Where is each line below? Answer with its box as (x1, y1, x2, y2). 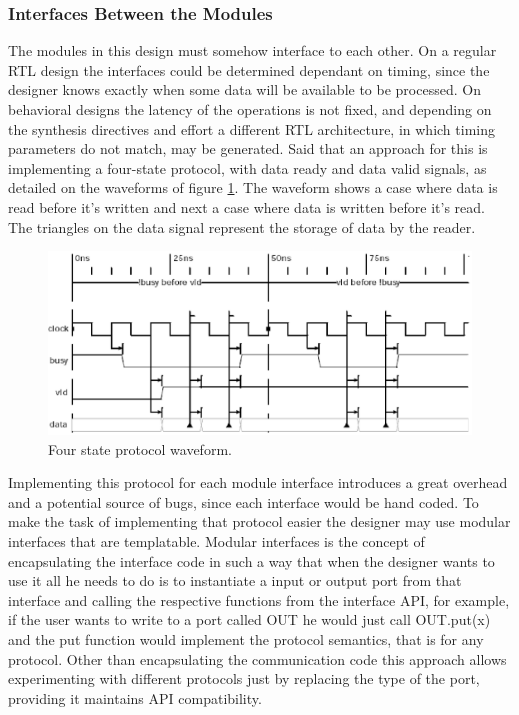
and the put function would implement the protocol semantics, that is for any (8, 628, 484, 649)
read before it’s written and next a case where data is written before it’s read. (8, 196, 485, 217)
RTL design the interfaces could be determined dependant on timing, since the (8, 59, 490, 80)
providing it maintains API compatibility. (8, 687, 262, 708)
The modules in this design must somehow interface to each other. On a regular (8, 40, 497, 61)
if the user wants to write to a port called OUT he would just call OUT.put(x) (8, 609, 491, 630)
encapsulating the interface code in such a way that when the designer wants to (8, 550, 495, 571)
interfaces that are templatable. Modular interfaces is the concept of (8, 530, 425, 551)
